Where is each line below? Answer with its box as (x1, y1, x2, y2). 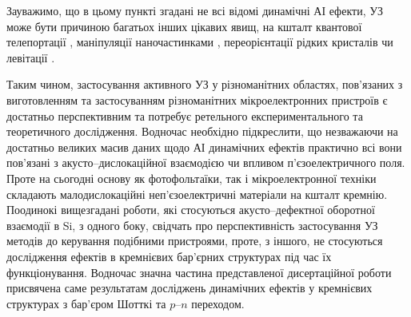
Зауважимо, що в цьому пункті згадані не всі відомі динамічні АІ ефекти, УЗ (6, 2, 383, 18)
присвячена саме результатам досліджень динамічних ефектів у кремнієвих (6, 279, 373, 296)
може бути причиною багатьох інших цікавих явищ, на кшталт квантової (6, 18, 362, 34)
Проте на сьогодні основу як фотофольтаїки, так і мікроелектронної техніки (6, 169, 377, 186)
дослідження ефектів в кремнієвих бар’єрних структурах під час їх (6, 248, 332, 264)
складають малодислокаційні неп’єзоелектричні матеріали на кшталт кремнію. (6, 185, 388, 202)
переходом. (191, 295, 245, 311)
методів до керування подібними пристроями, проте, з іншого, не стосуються (6, 232, 383, 249)
